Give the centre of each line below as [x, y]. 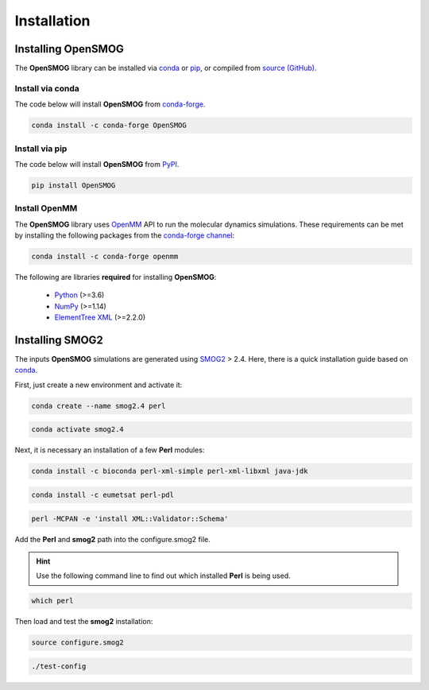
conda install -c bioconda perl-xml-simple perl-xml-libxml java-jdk [170, 471]
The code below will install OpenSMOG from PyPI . [97, 164]
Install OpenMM [46, 208]
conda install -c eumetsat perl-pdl [103, 494]
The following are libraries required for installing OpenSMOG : [116, 277]
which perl [52, 601]
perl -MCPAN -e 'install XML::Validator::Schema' [130, 518]
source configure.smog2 [78, 643]
